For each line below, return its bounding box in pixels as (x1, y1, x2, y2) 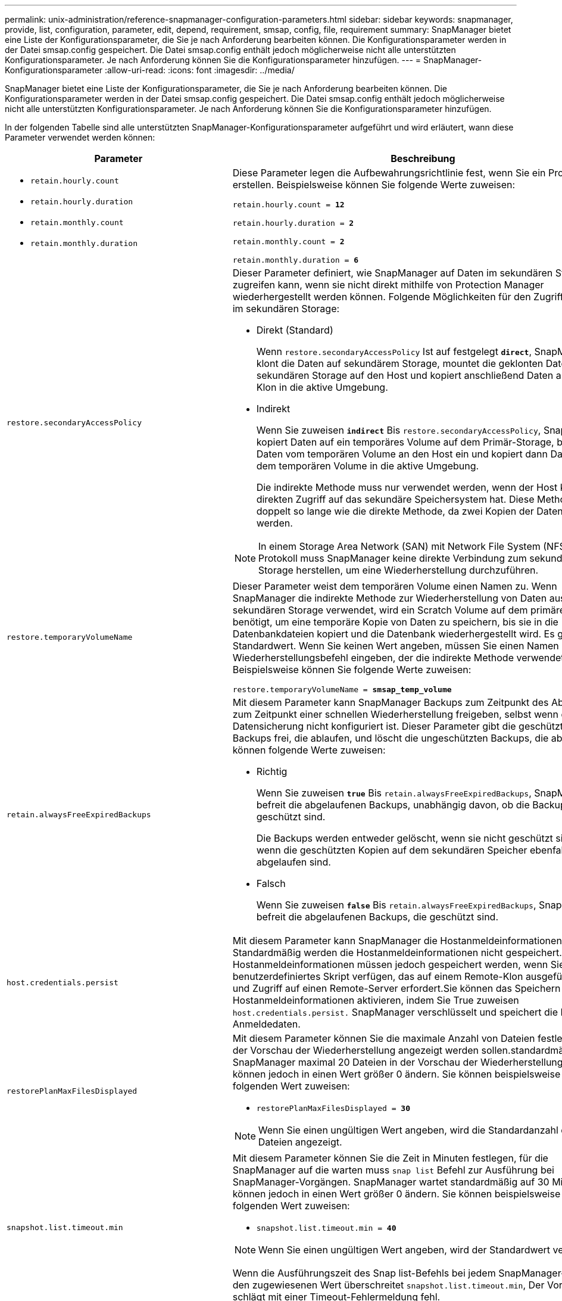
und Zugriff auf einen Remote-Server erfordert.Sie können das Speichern (232, 982, 561, 994)
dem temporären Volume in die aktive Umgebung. (256, 460, 479, 472)
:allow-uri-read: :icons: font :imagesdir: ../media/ (105, 65, 295, 75)
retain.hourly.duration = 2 (232, 219, 354, 228)
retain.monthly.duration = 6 (232, 256, 359, 264)
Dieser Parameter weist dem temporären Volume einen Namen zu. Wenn (232, 580, 557, 592)
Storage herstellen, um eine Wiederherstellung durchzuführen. (258, 564, 539, 576)
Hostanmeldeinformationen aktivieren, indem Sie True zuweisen (232, 994, 519, 1006)
